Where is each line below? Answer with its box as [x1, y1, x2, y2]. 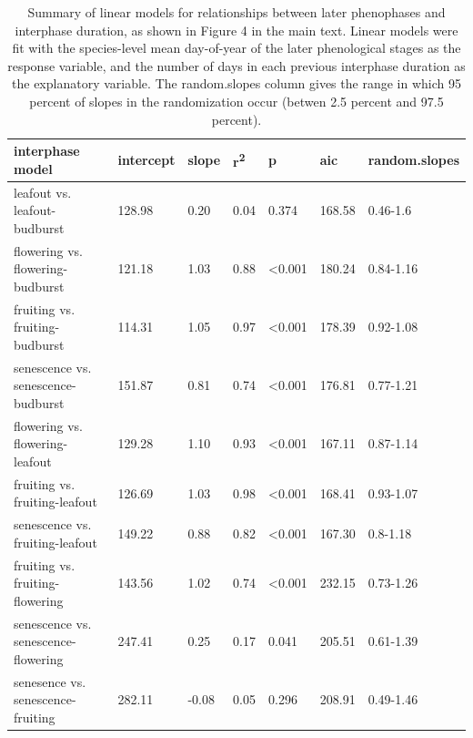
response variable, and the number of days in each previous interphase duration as [7, 56, 466, 75]
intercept [117, 149, 176, 169]
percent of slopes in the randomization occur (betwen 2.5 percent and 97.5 [29, 91, 444, 110]
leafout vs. [14, 182, 72, 201]
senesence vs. [14, 671, 86, 691]
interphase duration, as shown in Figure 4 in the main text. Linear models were [15, 20, 458, 39]
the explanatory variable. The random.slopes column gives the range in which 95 [12, 74, 461, 93]
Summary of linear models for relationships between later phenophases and [27, 3, 446, 21]
